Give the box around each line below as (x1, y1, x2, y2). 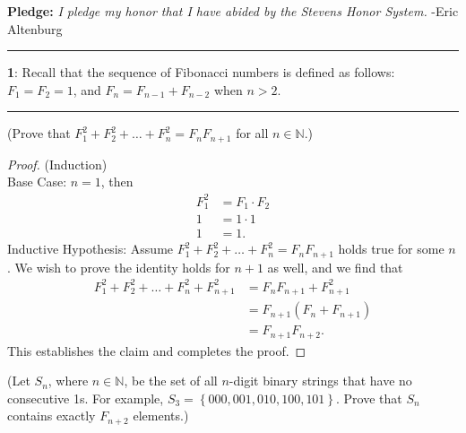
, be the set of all (124, 371, 218, 390)
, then (100, 172, 134, 191)
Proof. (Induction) (7, 154, 108, 173)
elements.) (133, 406, 189, 425)
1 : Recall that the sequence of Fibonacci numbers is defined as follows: (7, 63, 395, 82)
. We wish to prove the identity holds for (7, 257, 230, 276)
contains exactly (7, 406, 96, 425)
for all (236, 124, 269, 143)
